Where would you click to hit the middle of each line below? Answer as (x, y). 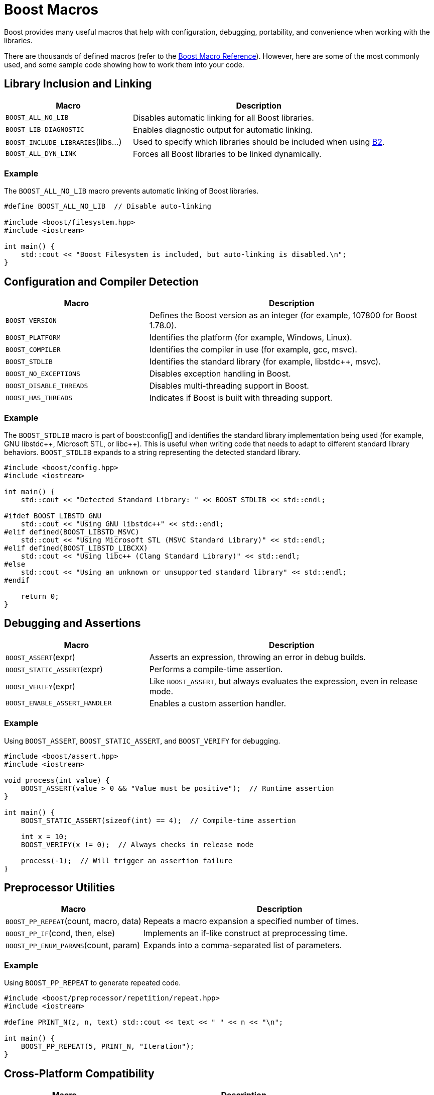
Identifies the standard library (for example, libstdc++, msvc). (265, 362)
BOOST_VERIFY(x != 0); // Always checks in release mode (137, 844)
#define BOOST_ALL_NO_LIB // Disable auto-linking (108, 206)
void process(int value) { (57, 780)
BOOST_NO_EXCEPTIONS (43, 374)
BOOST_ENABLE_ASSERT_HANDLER (59, 703)
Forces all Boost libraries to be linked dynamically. (227, 154)
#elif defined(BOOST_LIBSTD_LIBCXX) (76, 548)
